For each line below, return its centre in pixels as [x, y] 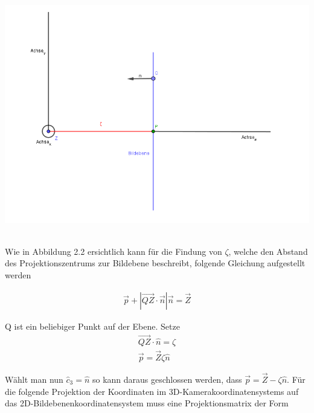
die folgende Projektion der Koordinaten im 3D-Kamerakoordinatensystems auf [152, 391]
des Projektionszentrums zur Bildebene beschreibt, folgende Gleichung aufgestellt [155, 263]
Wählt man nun [34, 379]
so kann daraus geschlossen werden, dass [167, 379]
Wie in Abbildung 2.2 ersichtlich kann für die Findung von [114, 251]
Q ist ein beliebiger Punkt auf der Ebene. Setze [92, 326]
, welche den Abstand [268, 251]
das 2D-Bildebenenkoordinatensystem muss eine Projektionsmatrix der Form [147, 403]
